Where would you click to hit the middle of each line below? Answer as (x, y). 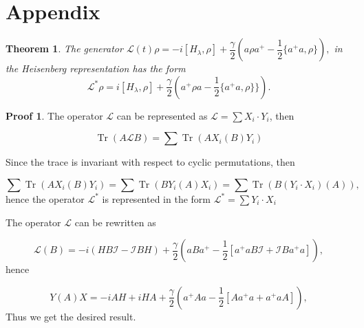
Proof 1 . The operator (54, 115)
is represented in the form (156, 198)
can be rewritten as (115, 222)
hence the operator (45, 198)
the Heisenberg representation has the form (96, 68)
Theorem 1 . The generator (64, 48)
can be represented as (162, 115)
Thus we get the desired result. (71, 316)
